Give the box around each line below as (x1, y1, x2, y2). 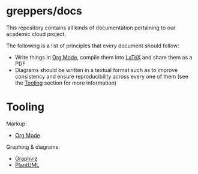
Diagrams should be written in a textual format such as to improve (14, 66, 178, 73)
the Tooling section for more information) (14, 79, 117, 86)
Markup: (6, 120, 27, 127)
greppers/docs (6, 4, 83, 18)
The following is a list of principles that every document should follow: (6, 42, 179, 49)
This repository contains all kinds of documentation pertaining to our (6, 24, 176, 31)
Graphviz (14, 155, 38, 162)
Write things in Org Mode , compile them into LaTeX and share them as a (14, 53, 193, 61)
